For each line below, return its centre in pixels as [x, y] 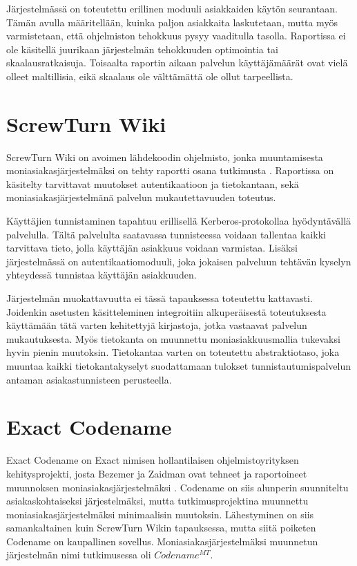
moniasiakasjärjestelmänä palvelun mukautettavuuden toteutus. [141, 197]
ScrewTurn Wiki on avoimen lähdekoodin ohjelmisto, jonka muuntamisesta [165, 157]
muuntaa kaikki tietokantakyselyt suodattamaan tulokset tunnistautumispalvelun [179, 366]
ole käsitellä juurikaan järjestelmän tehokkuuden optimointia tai [142, 49]
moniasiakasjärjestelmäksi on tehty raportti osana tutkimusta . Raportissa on [170, 170]
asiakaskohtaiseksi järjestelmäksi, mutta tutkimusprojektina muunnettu [157, 501]
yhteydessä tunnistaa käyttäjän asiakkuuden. [102, 275]
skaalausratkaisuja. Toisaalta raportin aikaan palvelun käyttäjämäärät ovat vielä [177, 63]
